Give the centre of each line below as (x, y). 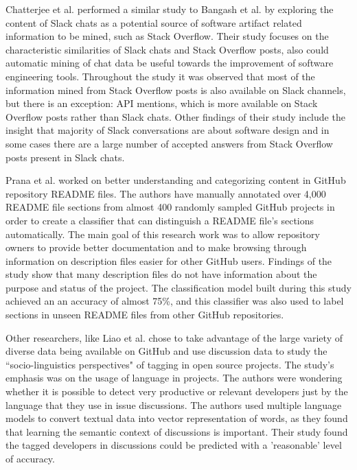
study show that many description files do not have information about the (161, 274)
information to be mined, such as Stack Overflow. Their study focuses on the (167, 36)
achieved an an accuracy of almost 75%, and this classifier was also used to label (175, 301)
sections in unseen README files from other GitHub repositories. (145, 315)
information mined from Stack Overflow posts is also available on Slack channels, (176, 90)
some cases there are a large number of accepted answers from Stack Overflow (169, 143)
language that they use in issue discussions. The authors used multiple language (174, 404)
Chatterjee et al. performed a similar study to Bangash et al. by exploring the (170, 9)
